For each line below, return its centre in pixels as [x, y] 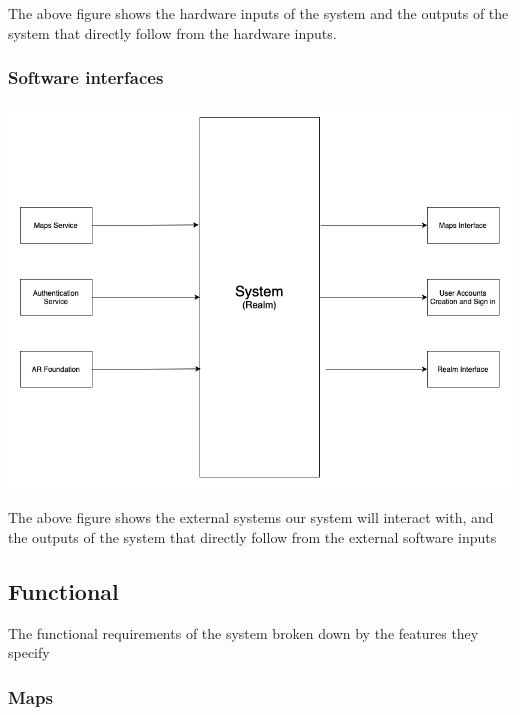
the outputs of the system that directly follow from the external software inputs [252, 536]
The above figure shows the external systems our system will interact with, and [251, 517]
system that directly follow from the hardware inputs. [172, 32]
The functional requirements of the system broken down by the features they [243, 632]
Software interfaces [86, 77]
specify [29, 652]
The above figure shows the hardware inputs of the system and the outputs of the [258, 13]
